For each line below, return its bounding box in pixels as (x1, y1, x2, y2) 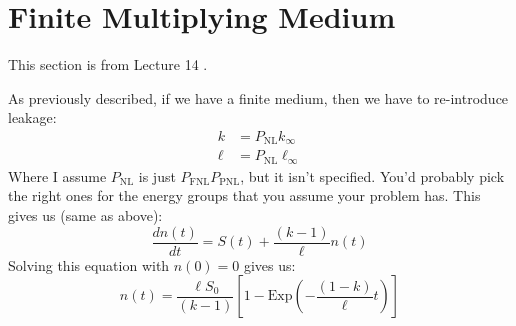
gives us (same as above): (8, 205, 163, 226)
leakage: (8, 107, 57, 128)
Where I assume (8, 165, 107, 186)
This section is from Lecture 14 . (8, 54, 208, 75)
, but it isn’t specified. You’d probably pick (240, 165, 505, 186)
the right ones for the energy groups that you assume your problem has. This (8, 185, 481, 206)
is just (138, 165, 176, 186)
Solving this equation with (8, 254, 170, 275)
